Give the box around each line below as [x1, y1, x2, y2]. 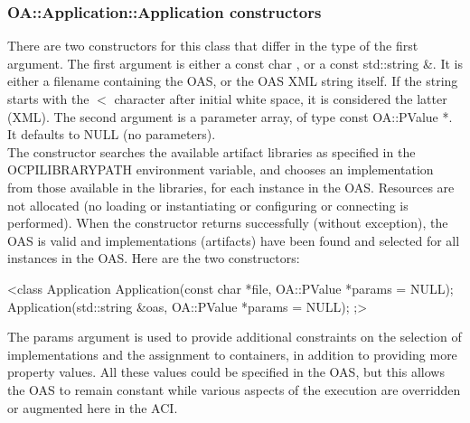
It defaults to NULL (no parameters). [7, 125, 216, 144]
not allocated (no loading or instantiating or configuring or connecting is [7, 195, 409, 214]
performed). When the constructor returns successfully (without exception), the [7, 213, 448, 232]
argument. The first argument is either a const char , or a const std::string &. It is [7, 53, 463, 72]
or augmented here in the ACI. [7, 398, 178, 417]
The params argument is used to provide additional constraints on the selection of [7, 327, 462, 346]
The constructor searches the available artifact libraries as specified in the [7, 142, 416, 161]
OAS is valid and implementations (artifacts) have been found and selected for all [7, 230, 460, 249]
